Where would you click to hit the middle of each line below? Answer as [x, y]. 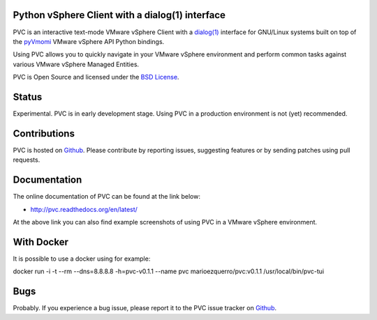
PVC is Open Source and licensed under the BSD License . [96, 77]
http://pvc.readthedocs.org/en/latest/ [84, 209]
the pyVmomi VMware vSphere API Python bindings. [89, 41]
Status [28, 97]
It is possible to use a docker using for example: [82, 259]
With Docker [41, 242]
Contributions [44, 134]
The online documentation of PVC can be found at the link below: [106, 197]
